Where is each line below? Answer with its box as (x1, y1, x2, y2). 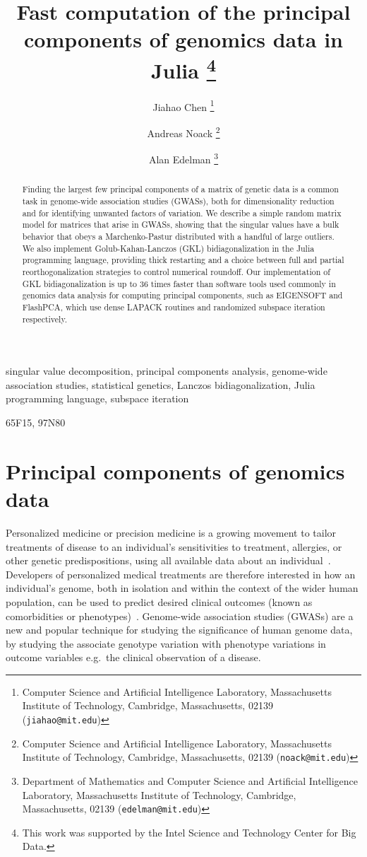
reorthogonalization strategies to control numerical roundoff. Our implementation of (22, 265, 330, 277)
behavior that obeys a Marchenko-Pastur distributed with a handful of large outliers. (22, 231, 335, 242)
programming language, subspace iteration (6, 391, 189, 406)
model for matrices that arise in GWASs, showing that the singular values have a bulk (22, 218, 339, 231)
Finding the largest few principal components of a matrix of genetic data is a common (22, 183, 339, 195)
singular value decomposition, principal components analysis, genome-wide (6, 363, 327, 378)
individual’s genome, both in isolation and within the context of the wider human (6, 581, 359, 595)
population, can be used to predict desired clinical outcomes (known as (6, 594, 313, 609)
